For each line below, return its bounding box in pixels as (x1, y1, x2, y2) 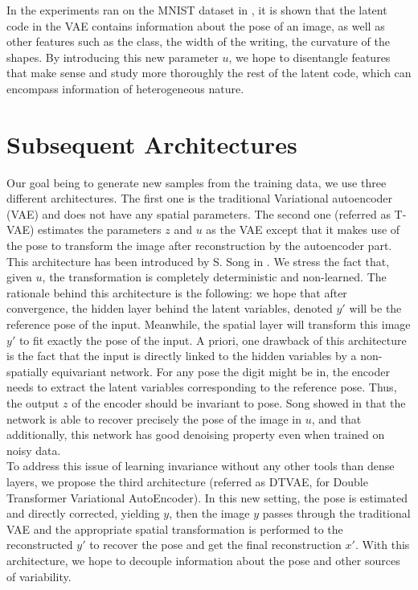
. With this (354, 536, 410, 553)
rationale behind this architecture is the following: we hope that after (6, 284, 347, 301)
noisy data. (6, 441, 61, 458)
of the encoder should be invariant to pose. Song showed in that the (72, 395, 406, 411)
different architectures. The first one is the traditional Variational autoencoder (6, 190, 393, 207)
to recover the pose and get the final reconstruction (89, 536, 342, 553)
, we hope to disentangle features (228, 48, 391, 65)
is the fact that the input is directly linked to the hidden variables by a (6, 347, 357, 364)
